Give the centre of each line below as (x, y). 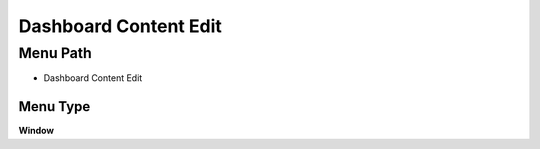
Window (36, 131)
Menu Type (54, 106)
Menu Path (55, 53)
